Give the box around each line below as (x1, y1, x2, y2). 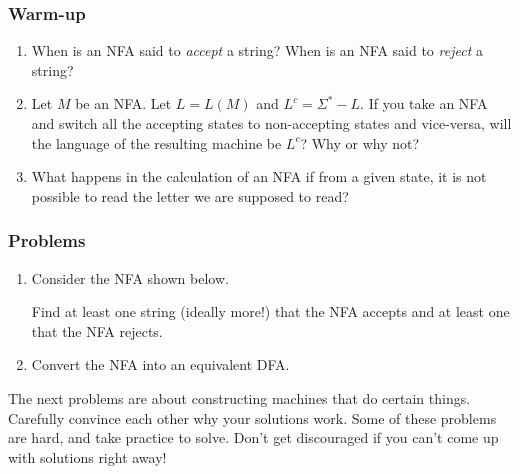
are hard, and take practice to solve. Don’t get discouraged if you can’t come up (8, 427, 499, 448)
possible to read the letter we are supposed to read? (31, 185, 349, 206)
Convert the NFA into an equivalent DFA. (31, 354, 290, 375)
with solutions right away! (8, 446, 167, 467)
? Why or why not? (300, 132, 420, 153)
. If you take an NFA (360, 93, 488, 114)
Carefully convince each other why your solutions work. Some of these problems (8, 407, 497, 428)
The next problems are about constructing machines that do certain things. (8, 387, 471, 408)
